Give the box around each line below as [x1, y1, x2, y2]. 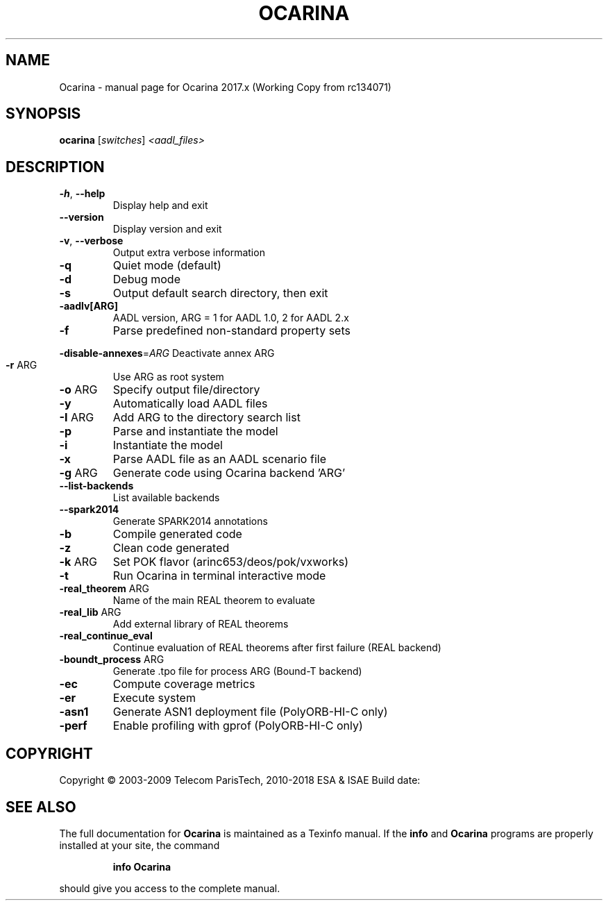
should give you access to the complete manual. [59, 882, 280, 894]
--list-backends [59, 480, 134, 492]
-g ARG [59, 466, 98, 480]
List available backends [112, 492, 220, 504]
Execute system [112, 691, 196, 705]
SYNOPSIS [6, 105, 81, 123]
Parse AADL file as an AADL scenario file [112, 452, 326, 467]
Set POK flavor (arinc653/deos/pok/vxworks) [112, 555, 349, 569]
